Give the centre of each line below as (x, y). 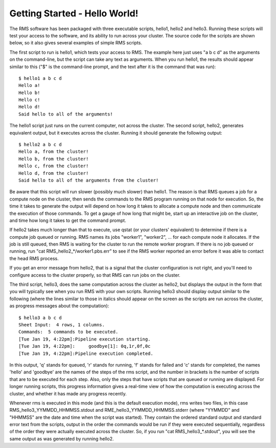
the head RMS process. (34, 258)
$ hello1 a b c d (40, 78)
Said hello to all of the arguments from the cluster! (89, 180)
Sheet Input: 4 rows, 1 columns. (62, 325)
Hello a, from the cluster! (54, 152)
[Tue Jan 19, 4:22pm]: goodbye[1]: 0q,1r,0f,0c (85, 346)
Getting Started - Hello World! (74, 13)
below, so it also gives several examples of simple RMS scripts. (76, 43)
